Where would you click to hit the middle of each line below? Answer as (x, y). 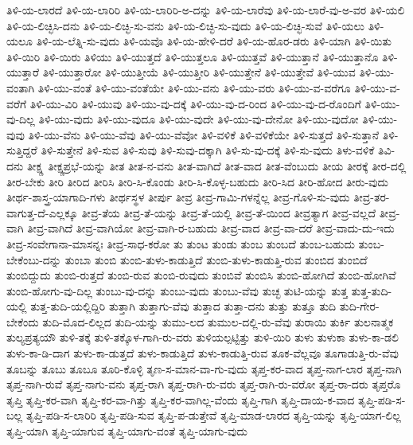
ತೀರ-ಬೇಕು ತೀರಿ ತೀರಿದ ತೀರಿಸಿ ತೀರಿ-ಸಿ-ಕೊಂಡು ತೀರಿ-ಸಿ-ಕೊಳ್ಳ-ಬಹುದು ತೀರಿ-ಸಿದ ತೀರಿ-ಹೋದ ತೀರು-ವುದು (198, 181)
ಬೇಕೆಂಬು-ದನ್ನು (34, 259)
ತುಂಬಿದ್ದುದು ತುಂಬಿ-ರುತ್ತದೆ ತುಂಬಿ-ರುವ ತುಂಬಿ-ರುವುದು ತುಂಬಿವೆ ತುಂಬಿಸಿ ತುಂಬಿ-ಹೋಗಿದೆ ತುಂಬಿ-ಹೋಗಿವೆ (201, 275)
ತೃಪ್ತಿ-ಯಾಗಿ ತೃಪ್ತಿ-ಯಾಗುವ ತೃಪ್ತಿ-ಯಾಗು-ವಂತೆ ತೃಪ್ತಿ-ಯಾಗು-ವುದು (127, 431)
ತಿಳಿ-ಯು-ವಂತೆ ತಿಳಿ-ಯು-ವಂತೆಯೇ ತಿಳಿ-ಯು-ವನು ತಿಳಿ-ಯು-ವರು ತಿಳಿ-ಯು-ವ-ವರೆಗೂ (194, 87)
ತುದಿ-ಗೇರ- (359, 306)
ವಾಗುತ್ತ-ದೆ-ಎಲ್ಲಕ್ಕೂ (42, 212)
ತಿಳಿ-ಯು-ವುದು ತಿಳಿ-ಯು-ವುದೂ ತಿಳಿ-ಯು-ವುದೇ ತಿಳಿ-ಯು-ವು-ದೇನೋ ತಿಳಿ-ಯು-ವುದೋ (199, 119)
